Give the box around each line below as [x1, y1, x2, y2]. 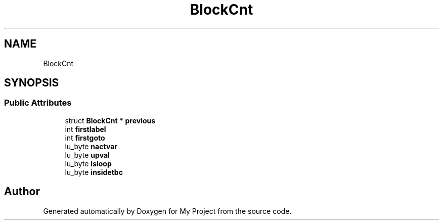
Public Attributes [4, 98, 72, 108]
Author [4, 185, 40, 198]
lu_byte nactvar [65, 142, 117, 151]
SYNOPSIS [4, 76, 59, 89]
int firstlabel [65, 124, 106, 133]
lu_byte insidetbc [65, 167, 123, 176]
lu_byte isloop [65, 159, 112, 168]
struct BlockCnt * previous [65, 116, 156, 125]
